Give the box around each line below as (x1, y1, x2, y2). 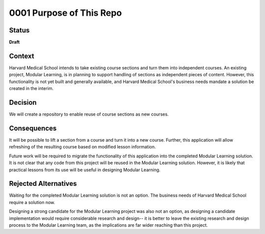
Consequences (9, 124, 57, 132)
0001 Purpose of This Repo (9, 7, 122, 18)
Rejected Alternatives (9, 179, 77, 188)
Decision (9, 98, 37, 107)
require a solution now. (9, 199, 55, 205)
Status (9, 26, 30, 34)
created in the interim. (9, 86, 54, 91)
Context (9, 52, 34, 60)
